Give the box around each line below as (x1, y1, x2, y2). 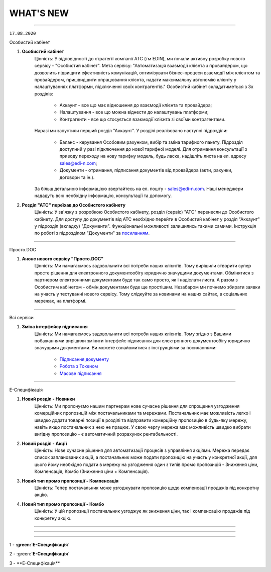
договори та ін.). (59, 174, 95, 180)
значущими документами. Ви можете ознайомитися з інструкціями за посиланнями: (34, 345, 217, 351)
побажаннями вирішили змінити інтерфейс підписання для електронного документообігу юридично (34, 338, 250, 344)
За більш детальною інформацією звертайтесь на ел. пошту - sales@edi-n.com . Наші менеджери (34, 185, 243, 192)
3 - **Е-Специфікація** (9, 560, 60, 566)
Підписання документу (59, 356, 109, 362)
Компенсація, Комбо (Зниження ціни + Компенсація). (34, 468, 150, 474)
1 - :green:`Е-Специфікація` (9, 541, 70, 547)
